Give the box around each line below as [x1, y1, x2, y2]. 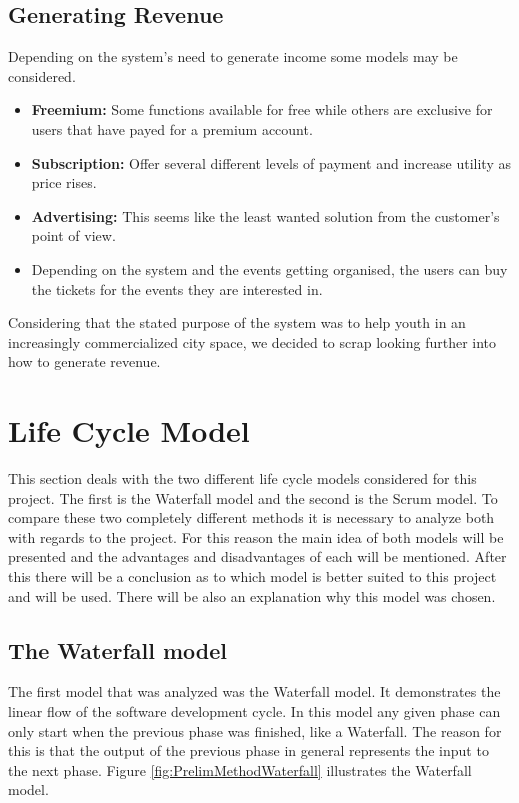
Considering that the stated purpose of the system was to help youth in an [8, 312, 466, 333]
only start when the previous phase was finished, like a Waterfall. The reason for [8, 720, 502, 741]
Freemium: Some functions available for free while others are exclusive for [31, 99, 493, 120]
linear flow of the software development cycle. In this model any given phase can [8, 701, 501, 721]
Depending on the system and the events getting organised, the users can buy [31, 258, 508, 279]
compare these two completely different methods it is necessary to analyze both [8, 507, 495, 528]
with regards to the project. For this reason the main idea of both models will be [8, 526, 504, 547]
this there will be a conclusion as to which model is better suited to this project [8, 566, 497, 587]
